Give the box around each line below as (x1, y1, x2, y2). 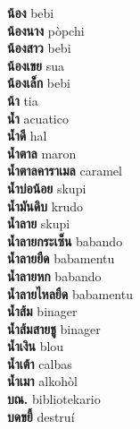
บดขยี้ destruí (7, 407, 75, 425)
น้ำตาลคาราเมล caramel (7, 161, 122, 180)
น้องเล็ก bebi (7, 73, 70, 92)
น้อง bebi (7, 4, 54, 21)
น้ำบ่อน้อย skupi (7, 178, 86, 197)
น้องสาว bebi (7, 39, 71, 57)
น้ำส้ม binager (7, 302, 78, 321)
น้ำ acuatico (7, 108, 69, 127)
